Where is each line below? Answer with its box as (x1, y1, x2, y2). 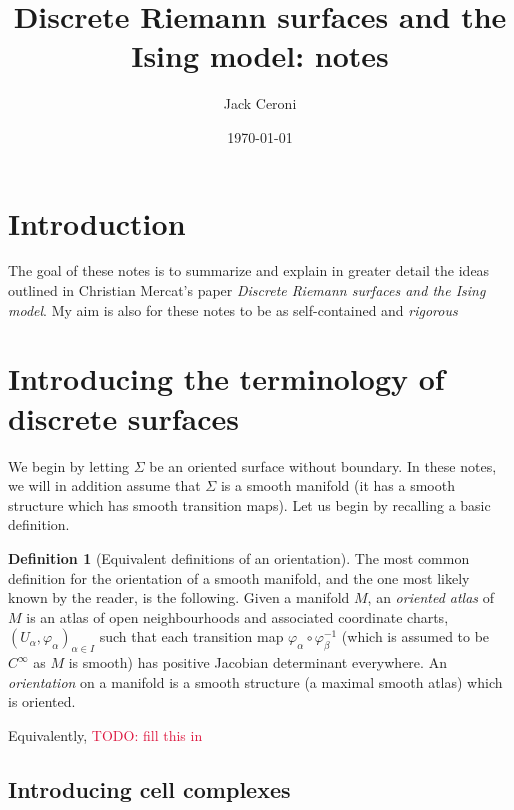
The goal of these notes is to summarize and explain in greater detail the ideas (8, 260, 490, 281)
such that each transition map (99, 626, 284, 647)
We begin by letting (8, 455, 129, 476)
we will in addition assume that (8, 475, 201, 496)
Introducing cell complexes (8, 773, 291, 804)
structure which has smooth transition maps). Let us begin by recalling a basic (8, 494, 491, 515)
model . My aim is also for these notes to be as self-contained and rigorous (8, 299, 458, 320)
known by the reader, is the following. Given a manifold (8, 587, 350, 608)
